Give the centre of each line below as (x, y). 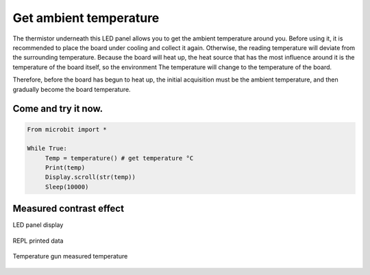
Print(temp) (65, 168)
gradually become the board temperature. (72, 89)
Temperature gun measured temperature (70, 256)
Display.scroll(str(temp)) (90, 177)
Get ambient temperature (86, 18)
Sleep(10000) (67, 187)
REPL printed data (38, 241)
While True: (47, 148)
